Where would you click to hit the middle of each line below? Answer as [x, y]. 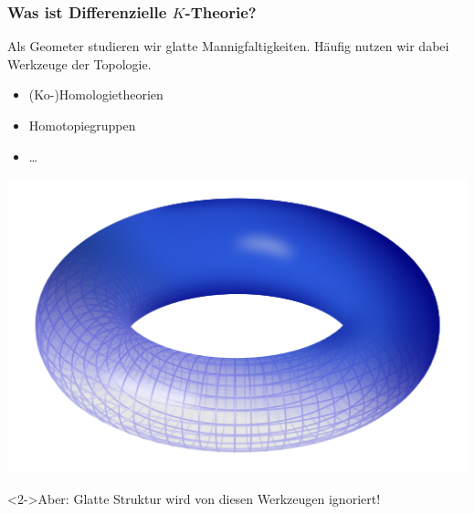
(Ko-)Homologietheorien [96, 94]
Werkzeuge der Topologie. [79, 63]
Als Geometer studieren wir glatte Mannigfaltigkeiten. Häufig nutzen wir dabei [228, 46]
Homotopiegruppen [82, 125]
